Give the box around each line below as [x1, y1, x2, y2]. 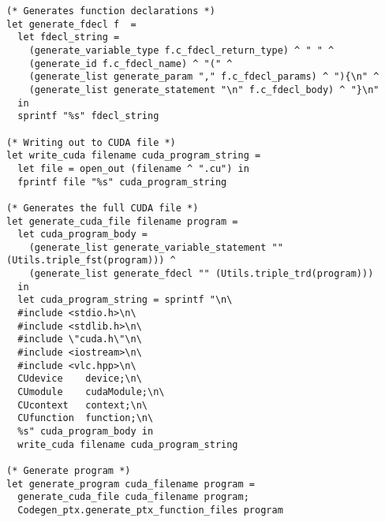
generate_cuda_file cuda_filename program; [17, 491, 249, 503]
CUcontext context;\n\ [17, 399, 148, 411]
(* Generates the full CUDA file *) [6, 202, 199, 214]
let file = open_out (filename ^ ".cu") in [17, 162, 249, 174]
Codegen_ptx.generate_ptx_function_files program [17, 504, 283, 516]
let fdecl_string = [17, 32, 120, 43]
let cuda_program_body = [17, 229, 148, 240]
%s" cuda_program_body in [17, 426, 154, 437]
